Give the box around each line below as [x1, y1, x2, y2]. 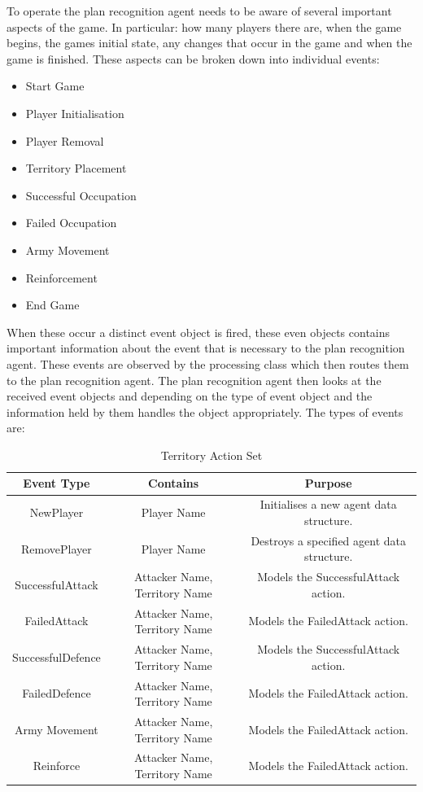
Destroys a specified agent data [251, 532, 407, 549]
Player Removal [25, 132, 104, 149]
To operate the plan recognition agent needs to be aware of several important [7, 2, 392, 19]
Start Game [25, 77, 85, 94]
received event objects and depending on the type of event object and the [7, 387, 373, 405]
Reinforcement [25, 269, 98, 286]
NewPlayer [29, 504, 84, 521]
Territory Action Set [160, 446, 263, 463]
